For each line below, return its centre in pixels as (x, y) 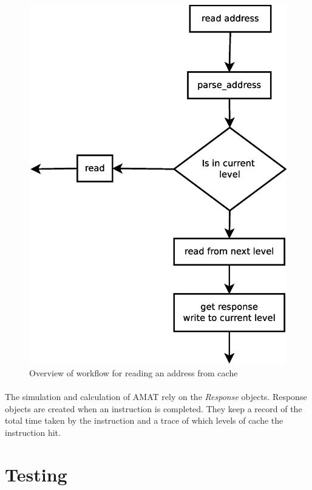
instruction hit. (33, 433)
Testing (36, 474)
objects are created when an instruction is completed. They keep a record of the (154, 408)
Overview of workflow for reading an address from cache (134, 373)
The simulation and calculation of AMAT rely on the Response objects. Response (156, 397)
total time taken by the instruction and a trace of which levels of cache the (144, 420)
